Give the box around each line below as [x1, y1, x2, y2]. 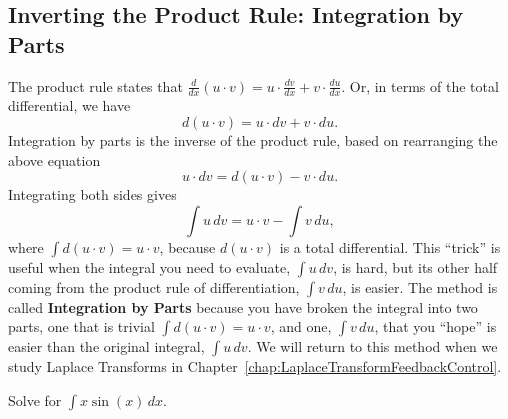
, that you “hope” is [374, 316, 497, 337]
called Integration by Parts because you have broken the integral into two [8, 296, 478, 317]
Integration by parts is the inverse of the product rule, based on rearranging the [8, 130, 498, 151]
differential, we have [8, 95, 131, 116]
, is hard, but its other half [333, 256, 498, 277]
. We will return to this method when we [247, 336, 498, 357]
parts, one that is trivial [8, 316, 155, 337]
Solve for [8, 389, 62, 410]
